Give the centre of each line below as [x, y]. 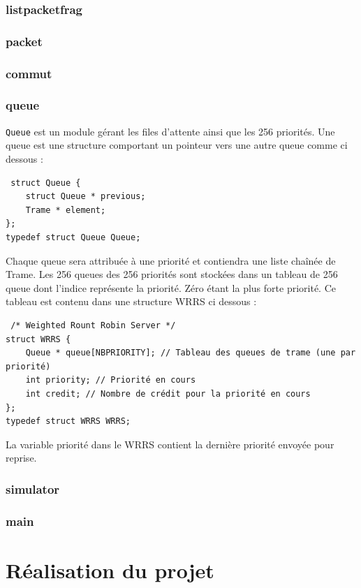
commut [29, 73]
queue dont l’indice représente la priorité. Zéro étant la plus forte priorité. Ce [171, 287]
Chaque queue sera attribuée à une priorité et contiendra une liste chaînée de [171, 260]
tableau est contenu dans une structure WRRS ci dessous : [131, 301]
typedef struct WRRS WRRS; [68, 421]
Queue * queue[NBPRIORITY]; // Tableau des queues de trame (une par [191, 353]
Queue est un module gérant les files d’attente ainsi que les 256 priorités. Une [170, 131]
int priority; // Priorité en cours [111, 380]
